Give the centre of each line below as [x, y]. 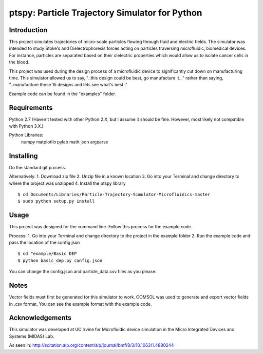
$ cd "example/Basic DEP [47, 254]
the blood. [19, 62]
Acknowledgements [40, 318]
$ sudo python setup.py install [56, 201]
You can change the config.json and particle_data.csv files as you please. [83, 272]
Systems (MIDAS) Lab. [32, 336]
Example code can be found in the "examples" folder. [63, 94]
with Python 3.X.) [26, 126]
